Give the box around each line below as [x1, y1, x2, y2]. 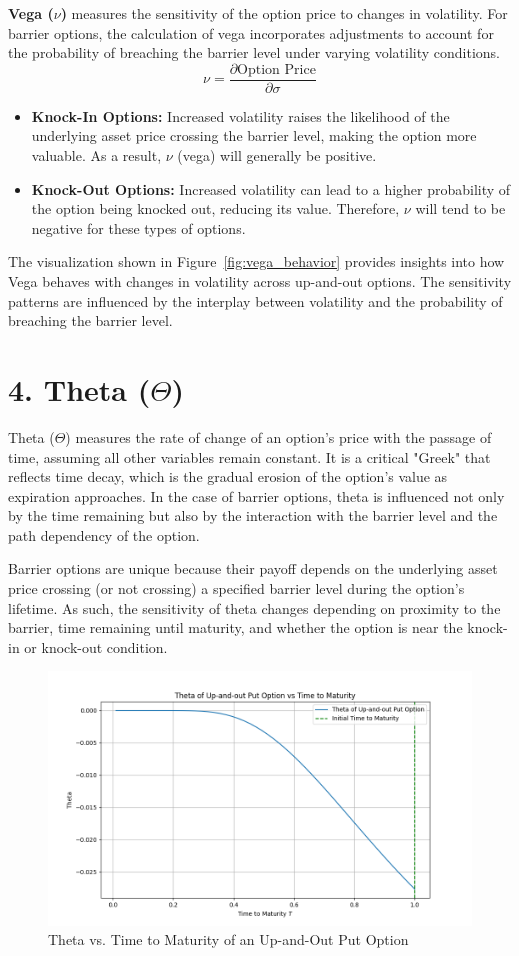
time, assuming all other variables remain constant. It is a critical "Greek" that [8, 446, 491, 467]
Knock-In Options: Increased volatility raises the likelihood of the [31, 105, 450, 126]
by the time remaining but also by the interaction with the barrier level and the [8, 505, 498, 526]
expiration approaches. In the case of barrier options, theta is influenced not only [8, 485, 505, 506]
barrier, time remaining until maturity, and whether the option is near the [8, 617, 463, 638]
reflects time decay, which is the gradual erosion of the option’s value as [8, 466, 448, 487]
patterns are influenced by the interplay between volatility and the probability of [8, 290, 503, 311]
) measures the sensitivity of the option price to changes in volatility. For [60, 3, 508, 23]
